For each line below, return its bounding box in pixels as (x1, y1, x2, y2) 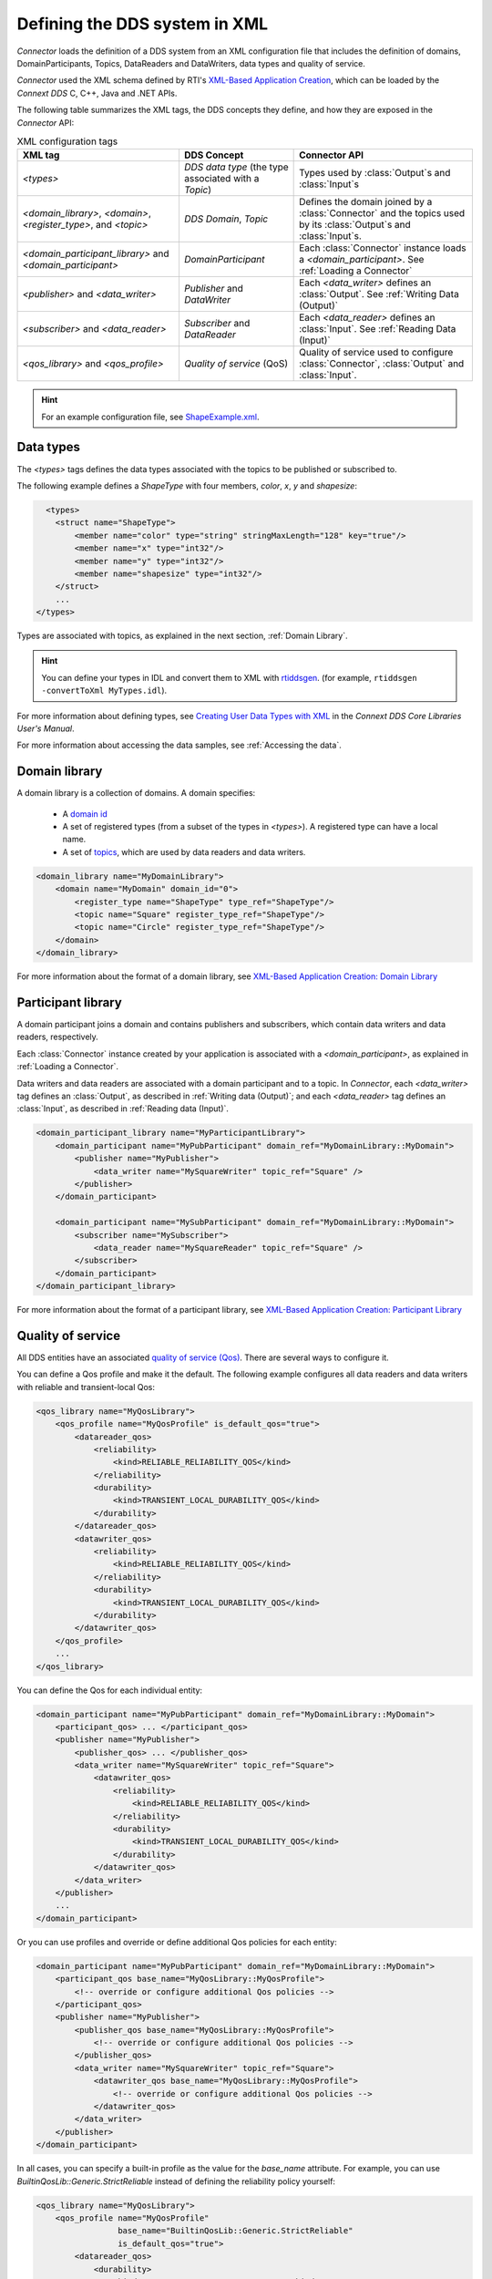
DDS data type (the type (183, 160, 289, 173)
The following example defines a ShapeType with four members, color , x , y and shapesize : (16, 480, 357, 491)
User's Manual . (16, 723, 75, 734)
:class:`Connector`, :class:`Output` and (299, 357, 465, 370)
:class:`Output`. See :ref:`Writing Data (299, 288, 459, 301)
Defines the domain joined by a (299, 196, 433, 209)
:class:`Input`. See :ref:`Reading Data (299, 323, 456, 335)
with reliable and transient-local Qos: (16, 1381, 155, 1392)
